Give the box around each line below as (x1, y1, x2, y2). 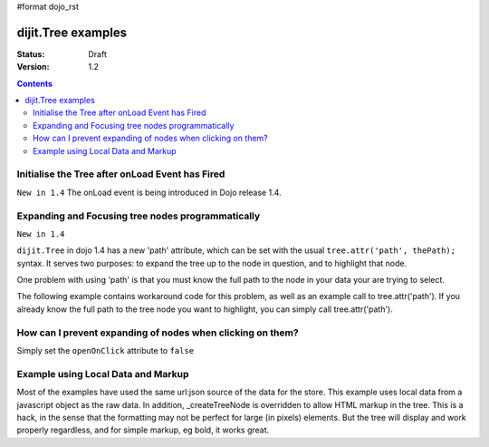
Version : (16, 62, 50, 73)
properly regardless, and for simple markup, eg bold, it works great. (16, 424, 270, 435)
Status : (16, 48, 45, 59)
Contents (16, 78, 53, 89)
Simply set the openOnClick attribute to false (16, 345, 195, 356)
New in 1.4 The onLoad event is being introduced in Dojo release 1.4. (16, 187, 282, 198)
